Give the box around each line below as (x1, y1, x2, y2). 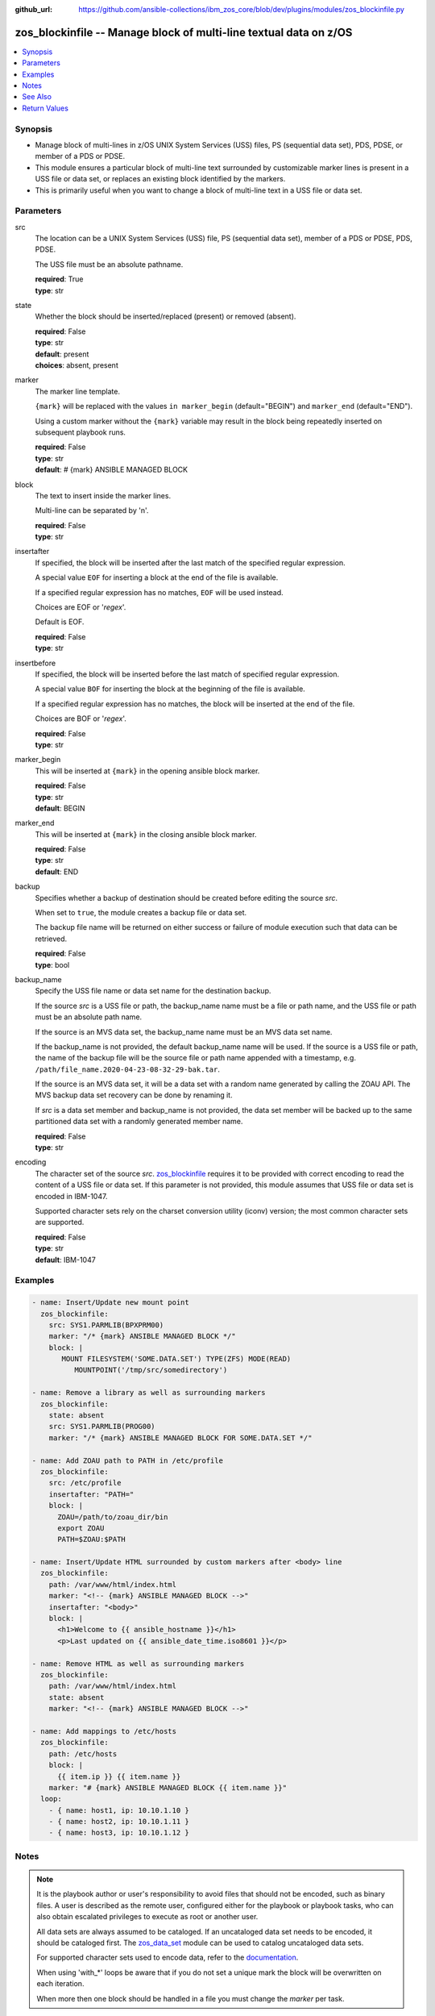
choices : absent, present (35, 360, 118, 370)
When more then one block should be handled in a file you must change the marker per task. (36, 1993, 345, 2003)
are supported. (35, 1218, 85, 1227)
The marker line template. (35, 386, 121, 396)
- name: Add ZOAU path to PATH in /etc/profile (31, 1456, 223, 1465)
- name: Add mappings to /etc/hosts (31, 1727, 177, 1735)
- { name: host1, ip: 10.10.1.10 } (48, 1806, 189, 1814)
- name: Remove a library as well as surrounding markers (31, 1388, 266, 1397)
